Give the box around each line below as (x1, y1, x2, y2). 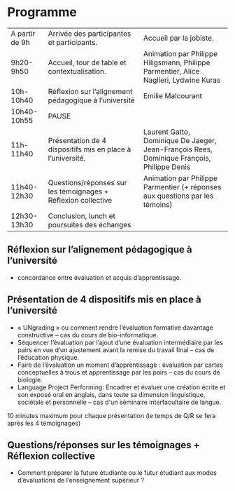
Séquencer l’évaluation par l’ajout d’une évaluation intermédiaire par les (17, 338, 224, 347)
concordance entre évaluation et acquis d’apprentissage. (17, 273, 182, 281)
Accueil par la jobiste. (143, 33, 215, 43)
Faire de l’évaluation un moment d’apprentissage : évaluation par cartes (17, 361, 224, 369)
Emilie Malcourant (143, 90, 203, 100)
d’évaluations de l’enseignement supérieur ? (17, 476, 145, 485)
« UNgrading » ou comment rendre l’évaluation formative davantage (17, 323, 213, 332)
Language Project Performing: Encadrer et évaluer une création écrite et (17, 383, 226, 391)
